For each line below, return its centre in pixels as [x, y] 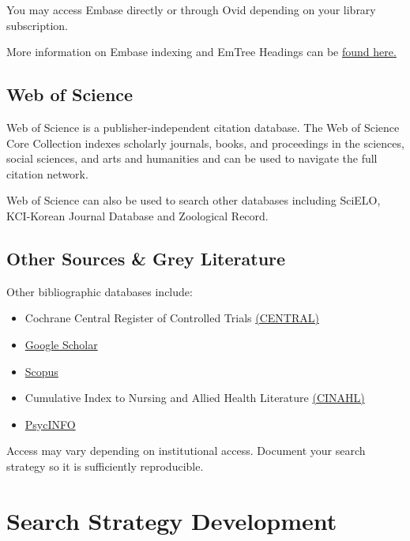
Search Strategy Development [172, 520]
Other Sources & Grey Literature [146, 258]
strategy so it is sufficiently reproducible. [105, 466]
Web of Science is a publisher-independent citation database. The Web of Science [203, 127]
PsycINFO [50, 424]
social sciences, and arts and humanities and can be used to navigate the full [192, 158]
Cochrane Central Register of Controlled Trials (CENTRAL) [172, 318]
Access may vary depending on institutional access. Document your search [186, 451]
